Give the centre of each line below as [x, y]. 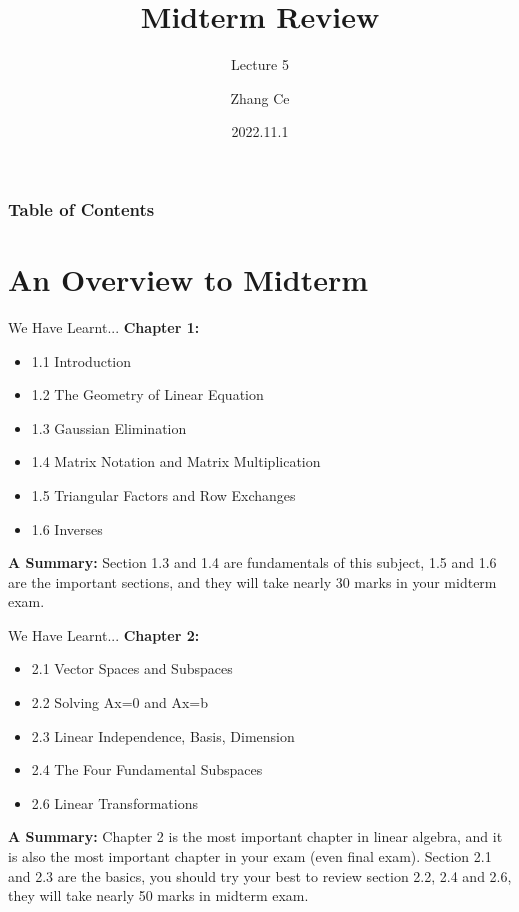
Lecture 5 [260, 64]
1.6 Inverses [67, 528]
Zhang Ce [260, 97]
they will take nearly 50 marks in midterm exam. [158, 895]
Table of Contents [81, 208]
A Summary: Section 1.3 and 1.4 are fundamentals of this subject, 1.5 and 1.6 [252, 562]
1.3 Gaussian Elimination [109, 427]
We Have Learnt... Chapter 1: [104, 326]
